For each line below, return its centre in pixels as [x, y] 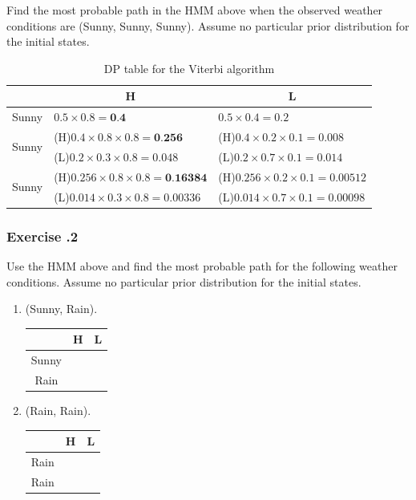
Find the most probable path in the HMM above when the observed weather [195, 10]
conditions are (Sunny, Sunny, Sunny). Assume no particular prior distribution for [208, 25]
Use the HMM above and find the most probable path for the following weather [202, 265]
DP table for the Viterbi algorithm [189, 68]
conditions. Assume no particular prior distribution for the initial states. [184, 281]
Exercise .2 [42, 236]
